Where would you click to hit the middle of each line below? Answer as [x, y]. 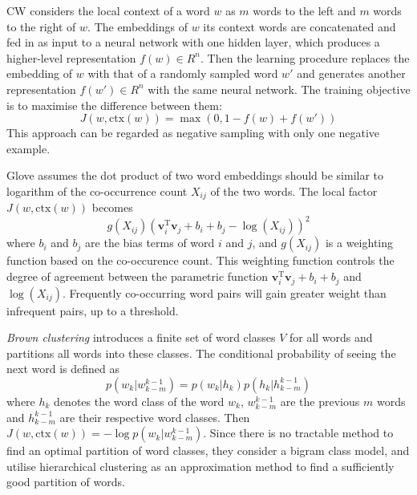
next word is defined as [63, 369]
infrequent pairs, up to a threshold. [93, 310]
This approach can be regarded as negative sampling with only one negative [193, 133]
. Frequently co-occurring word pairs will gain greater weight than [224, 292]
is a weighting [359, 243]
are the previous [320, 401]
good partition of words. [66, 482]
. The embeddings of [138, 26]
